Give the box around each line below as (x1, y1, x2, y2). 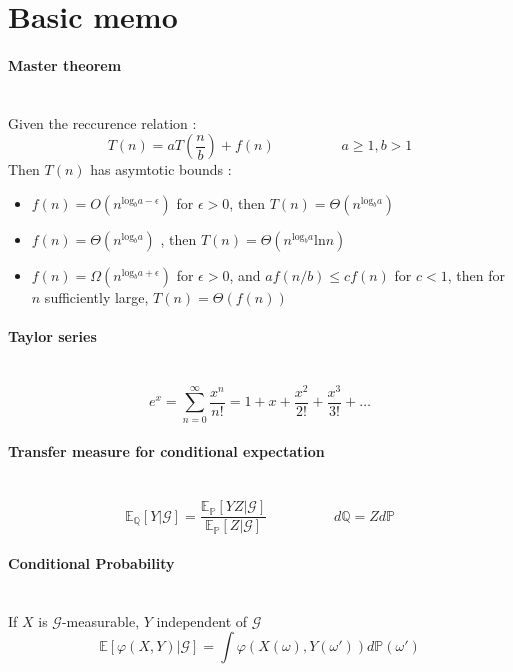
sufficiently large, (44, 286, 149, 307)
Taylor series (8, 326, 97, 347)
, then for (447, 264, 505, 285)
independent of (156, 610, 248, 631)
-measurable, (61, 610, 140, 631)
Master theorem (8, 54, 122, 75)
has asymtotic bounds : (90, 159, 232, 180)
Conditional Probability (8, 552, 175, 573)
